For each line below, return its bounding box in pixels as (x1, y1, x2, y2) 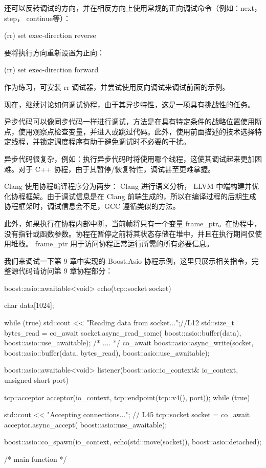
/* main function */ (4, 454, 67, 464)
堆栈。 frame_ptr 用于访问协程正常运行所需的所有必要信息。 (11, 238, 214, 249)
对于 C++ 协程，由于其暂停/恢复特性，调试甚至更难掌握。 (18, 163, 215, 174)
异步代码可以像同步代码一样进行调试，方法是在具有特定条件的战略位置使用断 (4, 116, 262, 127)
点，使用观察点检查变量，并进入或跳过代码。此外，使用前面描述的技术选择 (4, 126, 255, 136)
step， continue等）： (4, 12, 71, 23)
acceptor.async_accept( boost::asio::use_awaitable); (4, 419, 167, 430)
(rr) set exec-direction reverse (4, 30, 96, 41)
